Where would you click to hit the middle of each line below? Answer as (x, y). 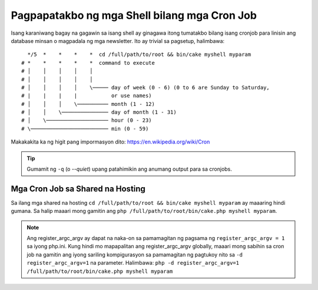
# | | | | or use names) (87, 96)
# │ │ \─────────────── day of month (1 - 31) (99, 112)
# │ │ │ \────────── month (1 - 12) (88, 104)
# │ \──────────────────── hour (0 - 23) (87, 120)
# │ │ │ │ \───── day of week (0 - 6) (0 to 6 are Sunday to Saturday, (146, 87)
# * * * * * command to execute (88, 63)
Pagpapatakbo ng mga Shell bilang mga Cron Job (134, 15)
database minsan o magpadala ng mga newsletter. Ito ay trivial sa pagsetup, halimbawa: (118, 41)
